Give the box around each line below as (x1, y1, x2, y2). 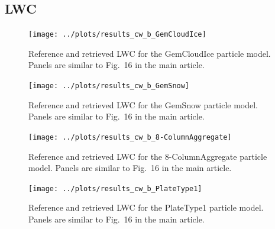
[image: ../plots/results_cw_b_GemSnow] (28, 82, 190, 91)
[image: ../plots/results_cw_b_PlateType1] (28, 184, 202, 193)
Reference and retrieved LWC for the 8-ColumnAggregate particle (28, 150, 267, 162)
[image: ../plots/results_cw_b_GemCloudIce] (28, 30, 206, 39)
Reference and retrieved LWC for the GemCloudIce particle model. (28, 47, 271, 59)
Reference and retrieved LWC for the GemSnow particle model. (28, 98, 258, 111)
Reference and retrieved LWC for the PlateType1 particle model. (28, 201, 264, 214)
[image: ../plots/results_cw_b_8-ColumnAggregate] (28, 133, 232, 141)
